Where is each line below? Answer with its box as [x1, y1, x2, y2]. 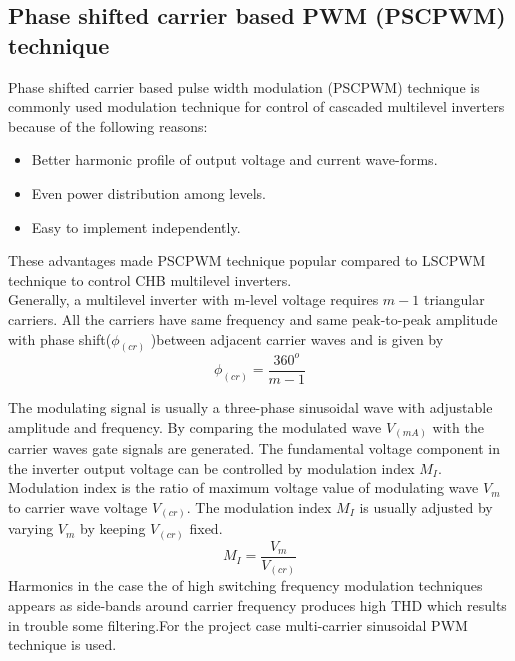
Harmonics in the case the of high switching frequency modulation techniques [8, 575, 483, 596]
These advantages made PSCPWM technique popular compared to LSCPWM [8, 250, 486, 271]
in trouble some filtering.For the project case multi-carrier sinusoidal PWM [8, 614, 468, 635]
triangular [423, 289, 485, 310]
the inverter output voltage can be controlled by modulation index [8, 457, 415, 478]
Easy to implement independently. [31, 216, 241, 237]
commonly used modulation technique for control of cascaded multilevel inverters [8, 96, 505, 117]
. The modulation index [186, 496, 332, 517]
